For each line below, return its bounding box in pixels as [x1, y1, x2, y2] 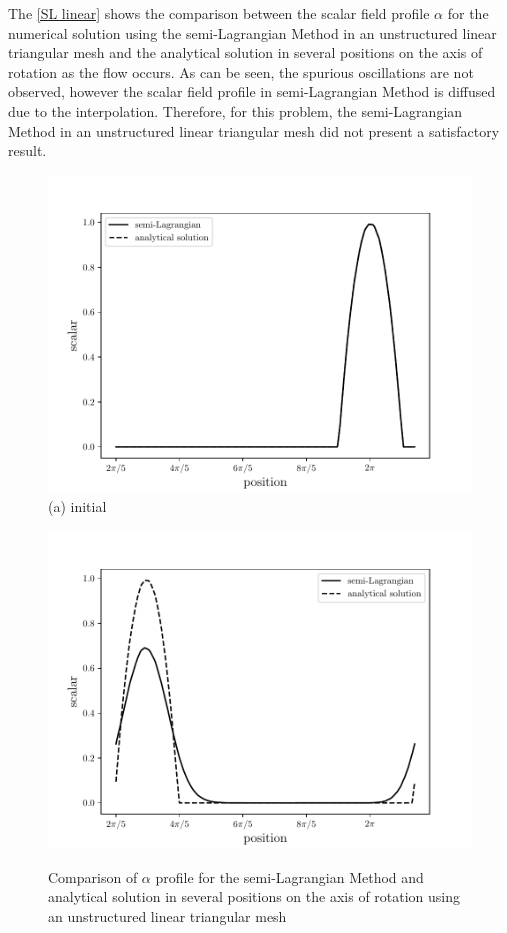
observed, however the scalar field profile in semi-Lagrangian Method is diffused [8, 81, 496, 102]
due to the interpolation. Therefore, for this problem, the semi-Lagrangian [8, 100, 463, 121]
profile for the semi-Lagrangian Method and [155, 866, 424, 887]
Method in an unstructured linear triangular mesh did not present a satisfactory [8, 120, 500, 141]
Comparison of [48, 866, 138, 887]
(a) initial [48, 496, 107, 517]
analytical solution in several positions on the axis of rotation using [48, 886, 461, 907]
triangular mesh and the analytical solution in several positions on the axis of [8, 42, 483, 63]
